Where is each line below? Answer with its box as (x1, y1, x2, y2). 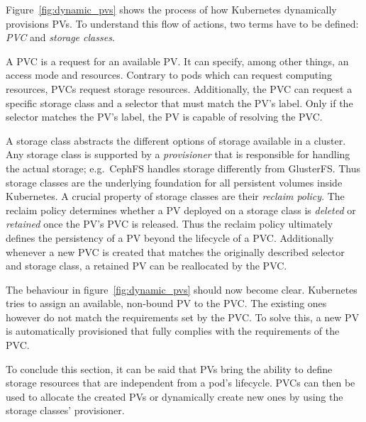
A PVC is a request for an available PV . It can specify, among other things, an (6, 53, 349, 68)
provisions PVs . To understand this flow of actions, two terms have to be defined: (6, 16, 359, 30)
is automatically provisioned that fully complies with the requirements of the (6, 323, 340, 338)
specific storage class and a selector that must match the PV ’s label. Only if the (6, 95, 353, 110)
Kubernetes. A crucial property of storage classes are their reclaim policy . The (6, 189, 345, 204)
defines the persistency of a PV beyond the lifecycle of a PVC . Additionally (6, 230, 334, 245)
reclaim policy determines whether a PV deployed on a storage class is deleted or (6, 202, 356, 217)
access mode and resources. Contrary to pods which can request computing (6, 67, 332, 82)
